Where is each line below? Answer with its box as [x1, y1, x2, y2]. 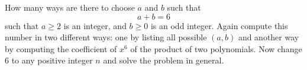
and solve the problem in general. [103, 54, 224, 66]
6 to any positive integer [5, 54, 93, 66]
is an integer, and [63, 19, 127, 31]
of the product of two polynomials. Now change [130, 42, 302, 55]
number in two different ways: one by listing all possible [5, 31, 207, 43]
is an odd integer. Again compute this [150, 19, 288, 31]
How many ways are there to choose [5, 1, 135, 13]
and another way [238, 31, 299, 43]
